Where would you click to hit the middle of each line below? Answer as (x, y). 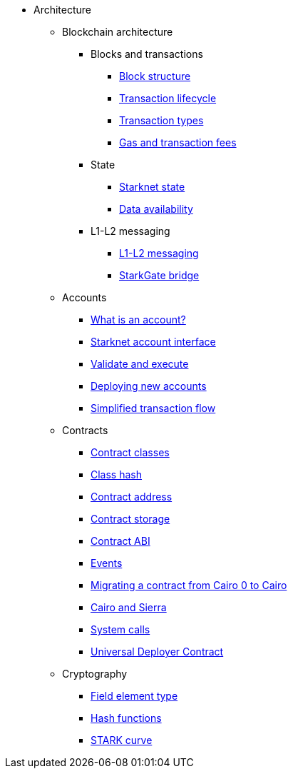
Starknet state (152, 187)
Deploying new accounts (149, 386)
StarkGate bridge (159, 275)
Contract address (132, 497)
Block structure (155, 76)
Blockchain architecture (118, 32)
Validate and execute (140, 364)
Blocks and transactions (147, 54)
